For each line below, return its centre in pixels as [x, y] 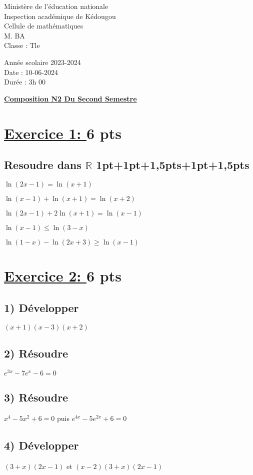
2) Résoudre [36, 353]
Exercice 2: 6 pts [63, 276]
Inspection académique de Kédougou [60, 16]
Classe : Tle [22, 45]
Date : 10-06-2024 [31, 72]
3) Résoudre [36, 397]
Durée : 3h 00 [25, 82]
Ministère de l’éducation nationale [56, 6]
